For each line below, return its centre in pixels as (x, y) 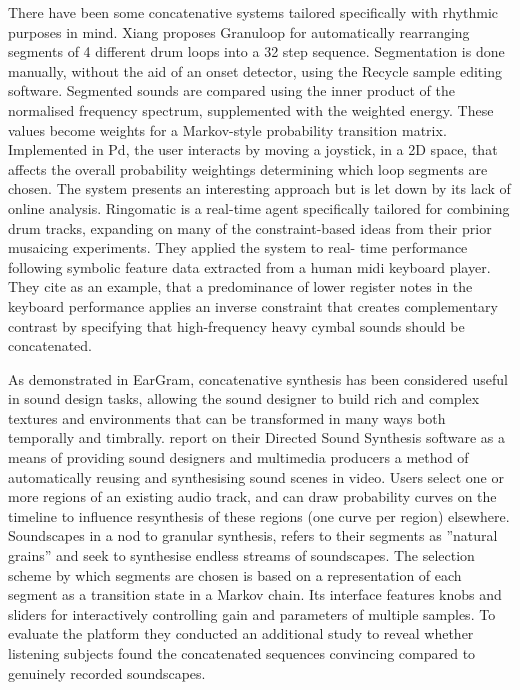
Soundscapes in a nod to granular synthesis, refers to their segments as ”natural (253, 535)
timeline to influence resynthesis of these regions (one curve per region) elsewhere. (259, 515)
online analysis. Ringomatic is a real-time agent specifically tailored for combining (259, 207)
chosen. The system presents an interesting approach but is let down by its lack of (259, 188)
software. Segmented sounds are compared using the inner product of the (231, 90)
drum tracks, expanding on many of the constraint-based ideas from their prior (250, 227)
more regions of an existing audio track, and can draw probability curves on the (252, 496)
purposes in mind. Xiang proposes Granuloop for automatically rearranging (239, 31)
